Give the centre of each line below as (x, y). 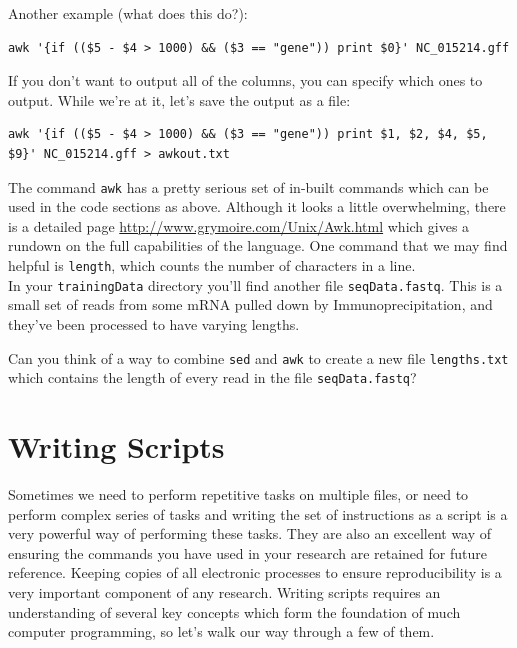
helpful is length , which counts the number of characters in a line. (212, 265)
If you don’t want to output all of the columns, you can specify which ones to (245, 80)
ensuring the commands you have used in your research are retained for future (247, 552)
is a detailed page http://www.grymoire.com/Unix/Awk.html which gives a (239, 225)
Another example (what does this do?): (128, 13)
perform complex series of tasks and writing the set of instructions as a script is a (258, 513)
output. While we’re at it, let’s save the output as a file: (179, 99)
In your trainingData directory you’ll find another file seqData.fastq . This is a (255, 284)
